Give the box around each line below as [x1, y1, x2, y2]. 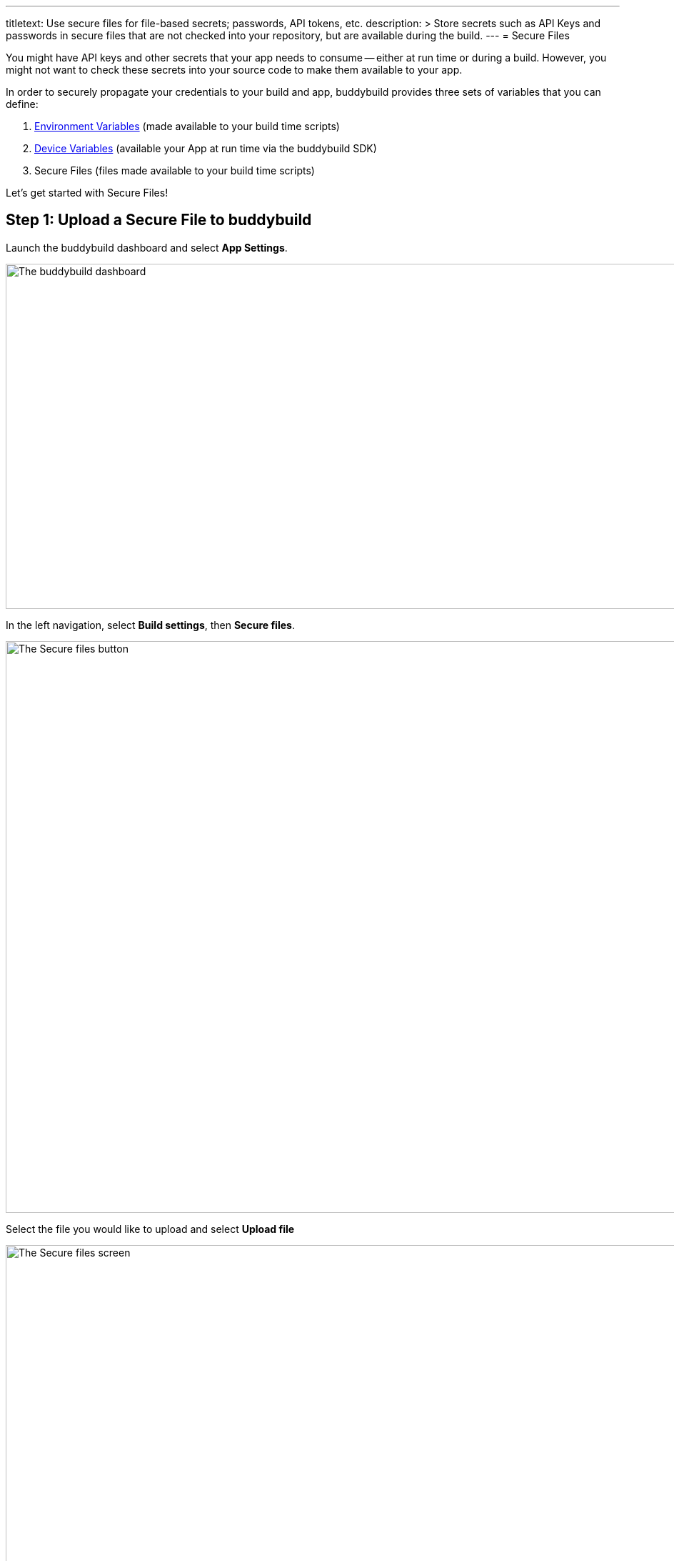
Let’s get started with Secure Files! [6, 187, 168, 199]
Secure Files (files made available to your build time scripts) [34, 164, 315, 177]
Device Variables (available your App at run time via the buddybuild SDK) [34, 142, 377, 154]
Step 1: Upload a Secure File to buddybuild [6, 211, 312, 229]
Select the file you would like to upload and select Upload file [6, 1222, 295, 1235]
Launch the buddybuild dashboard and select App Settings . [6, 241, 288, 254]
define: [6, 98, 39, 110]
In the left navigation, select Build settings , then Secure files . [6, 618, 295, 631]
